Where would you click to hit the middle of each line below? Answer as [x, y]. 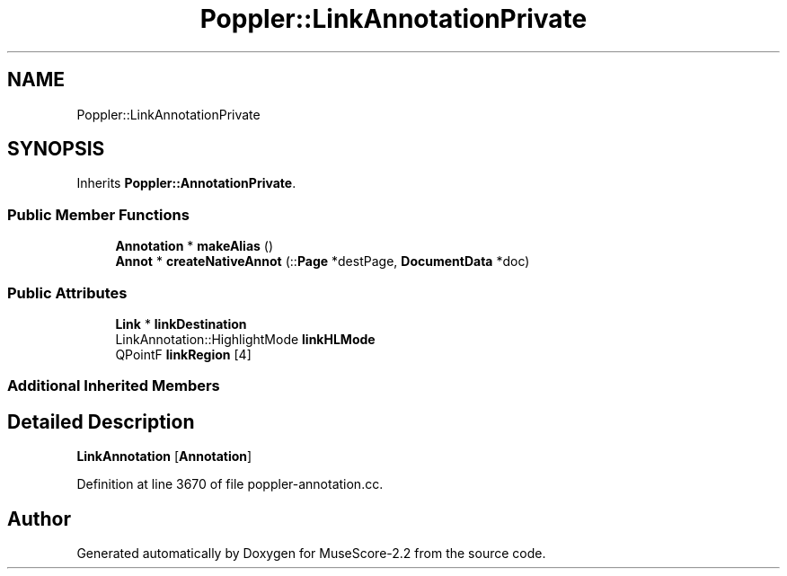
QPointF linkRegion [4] [183, 354]
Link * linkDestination [181, 323]
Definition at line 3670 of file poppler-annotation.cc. [230, 484]
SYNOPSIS [56, 149]
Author [39, 518]
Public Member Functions [98, 214]
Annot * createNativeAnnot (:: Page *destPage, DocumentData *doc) [323, 261]
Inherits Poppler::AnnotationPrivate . [186, 183]
